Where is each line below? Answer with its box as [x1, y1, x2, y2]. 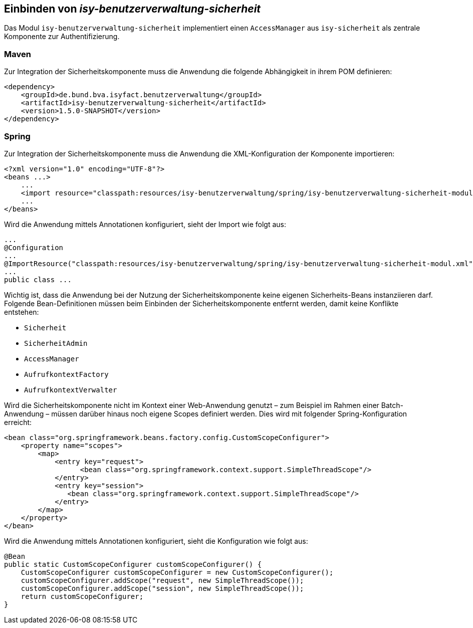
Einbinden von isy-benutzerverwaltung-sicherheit [4, 3, 261, 15]
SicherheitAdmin [24, 339, 88, 347]
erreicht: [4, 417, 32, 427]
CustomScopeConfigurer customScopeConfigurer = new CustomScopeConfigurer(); [21, 568, 334, 576]
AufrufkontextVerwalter [24, 385, 117, 394]
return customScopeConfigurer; [21, 592, 144, 600]
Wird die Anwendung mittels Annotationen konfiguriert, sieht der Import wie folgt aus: [4, 220, 287, 229]
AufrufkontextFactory [24, 370, 109, 378]
